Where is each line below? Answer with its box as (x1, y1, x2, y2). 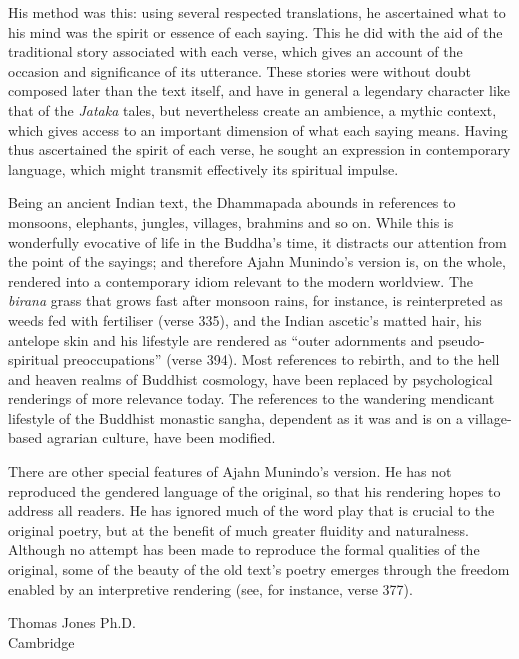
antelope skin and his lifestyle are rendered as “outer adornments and (8, 329, 434, 350)
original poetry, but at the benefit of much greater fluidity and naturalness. (8, 519, 469, 540)
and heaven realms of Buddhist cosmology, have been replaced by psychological (8, 368, 493, 389)
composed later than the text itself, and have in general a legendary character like (8, 80, 510, 101)
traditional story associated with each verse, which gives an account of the (8, 41, 463, 62)
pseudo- (437, 329, 485, 350)
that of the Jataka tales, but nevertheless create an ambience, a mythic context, (8, 99, 497, 120)
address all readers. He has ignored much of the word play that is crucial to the (8, 500, 495, 521)
